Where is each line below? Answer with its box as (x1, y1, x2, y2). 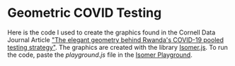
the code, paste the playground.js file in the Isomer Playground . (7, 51, 193, 59)
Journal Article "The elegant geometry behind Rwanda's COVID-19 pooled (7, 35, 224, 44)
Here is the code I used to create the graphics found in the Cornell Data (7, 28, 216, 37)
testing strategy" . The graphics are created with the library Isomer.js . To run (7, 43, 228, 51)
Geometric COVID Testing (7, 5, 162, 21)
